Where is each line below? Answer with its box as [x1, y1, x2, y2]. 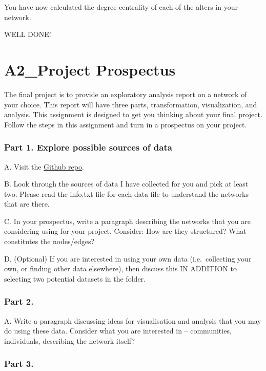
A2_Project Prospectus [4, 59, 176, 80]
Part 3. [4, 357, 34, 370]
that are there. [4, 198, 50, 209]
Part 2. [4, 295, 34, 308]
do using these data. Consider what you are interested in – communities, [4, 325, 232, 336]
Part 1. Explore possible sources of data [4, 141, 172, 154]
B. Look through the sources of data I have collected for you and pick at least [4, 178, 249, 189]
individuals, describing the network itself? [4, 335, 135, 346]
